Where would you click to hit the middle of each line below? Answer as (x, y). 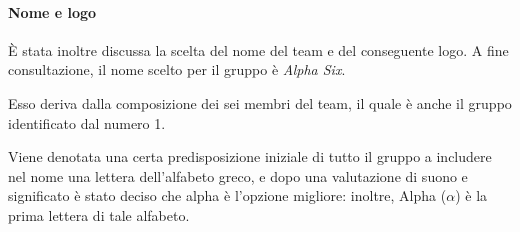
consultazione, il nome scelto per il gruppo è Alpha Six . (177, 69)
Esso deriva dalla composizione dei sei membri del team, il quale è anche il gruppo (260, 102)
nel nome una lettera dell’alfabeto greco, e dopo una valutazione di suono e (238, 175)
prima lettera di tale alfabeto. (99, 214)
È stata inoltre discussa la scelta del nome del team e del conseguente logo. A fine (258, 49)
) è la (471, 195)
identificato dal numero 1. (87, 122)
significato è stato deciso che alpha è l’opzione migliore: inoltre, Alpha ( (227, 195)
